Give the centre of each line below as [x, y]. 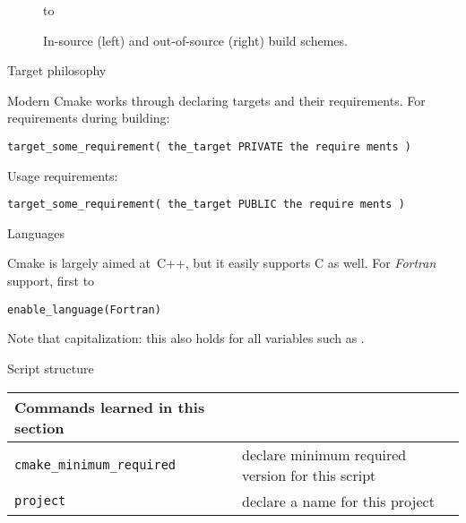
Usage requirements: [63, 175]
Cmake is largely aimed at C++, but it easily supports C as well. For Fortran [222, 263]
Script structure [51, 368]
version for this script [309, 475]
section [39, 427]
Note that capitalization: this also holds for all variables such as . [186, 338]
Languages [36, 232]
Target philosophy [57, 70]
